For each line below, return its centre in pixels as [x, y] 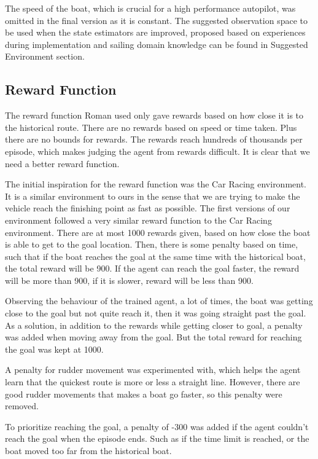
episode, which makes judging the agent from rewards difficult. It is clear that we [157, 151]
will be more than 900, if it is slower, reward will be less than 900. [129, 280]
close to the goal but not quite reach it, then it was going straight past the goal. [156, 313]
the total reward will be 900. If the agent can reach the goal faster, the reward [152, 268]
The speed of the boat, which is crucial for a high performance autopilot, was [150, 8]
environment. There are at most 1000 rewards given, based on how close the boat [158, 232]
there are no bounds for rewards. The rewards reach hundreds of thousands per [154, 139]
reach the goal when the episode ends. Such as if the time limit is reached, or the [157, 438]
